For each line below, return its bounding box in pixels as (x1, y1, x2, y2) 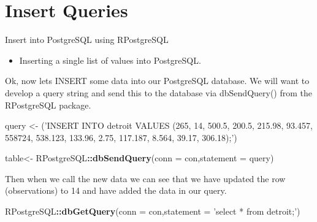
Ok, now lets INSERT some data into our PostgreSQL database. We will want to (5, 74, 310, 87)
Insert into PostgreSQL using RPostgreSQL (5, 33, 169, 46)
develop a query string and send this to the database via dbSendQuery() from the (5, 86, 313, 99)
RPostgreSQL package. (5, 98, 91, 111)
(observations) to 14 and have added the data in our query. (5, 184, 227, 197)
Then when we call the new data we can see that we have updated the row (5, 172, 286, 185)
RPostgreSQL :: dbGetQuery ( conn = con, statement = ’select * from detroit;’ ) (5, 205, 300, 218)
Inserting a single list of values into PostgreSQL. (19, 53, 201, 66)
